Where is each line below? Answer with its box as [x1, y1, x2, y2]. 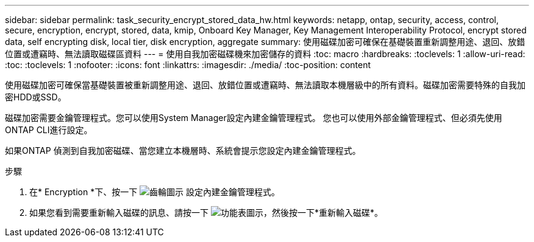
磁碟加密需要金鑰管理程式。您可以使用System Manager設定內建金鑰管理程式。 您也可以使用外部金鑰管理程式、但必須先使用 [5, 112, 502, 123]
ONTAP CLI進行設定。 [5, 125, 93, 135]
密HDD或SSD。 [5, 92, 66, 102]
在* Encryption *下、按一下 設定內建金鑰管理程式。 [29, 187, 280, 197]
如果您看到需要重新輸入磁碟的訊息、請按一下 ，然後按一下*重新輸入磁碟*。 [29, 207, 383, 218]
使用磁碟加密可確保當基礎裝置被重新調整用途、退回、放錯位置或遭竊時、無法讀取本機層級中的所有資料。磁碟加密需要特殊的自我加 [5, 80, 525, 90]
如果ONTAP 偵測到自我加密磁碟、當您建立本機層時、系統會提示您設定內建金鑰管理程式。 [5, 145, 361, 156]
